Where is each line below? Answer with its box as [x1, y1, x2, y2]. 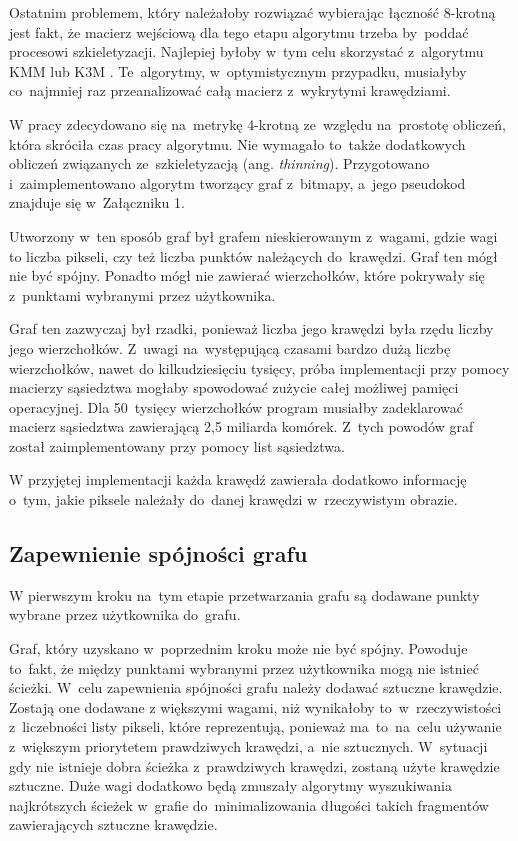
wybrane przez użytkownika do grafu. [9, 604, 241, 625]
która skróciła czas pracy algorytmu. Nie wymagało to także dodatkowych [9, 133, 466, 154]
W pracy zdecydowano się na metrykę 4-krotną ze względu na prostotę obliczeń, [9, 113, 506, 134]
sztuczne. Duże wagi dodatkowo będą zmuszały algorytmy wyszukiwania [9, 775, 453, 796]
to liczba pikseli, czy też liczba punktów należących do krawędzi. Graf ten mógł [9, 245, 498, 266]
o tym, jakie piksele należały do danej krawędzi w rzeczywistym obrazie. [9, 489, 458, 510]
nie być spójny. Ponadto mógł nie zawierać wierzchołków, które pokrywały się [9, 265, 485, 286]
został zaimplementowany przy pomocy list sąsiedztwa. [9, 435, 345, 456]
